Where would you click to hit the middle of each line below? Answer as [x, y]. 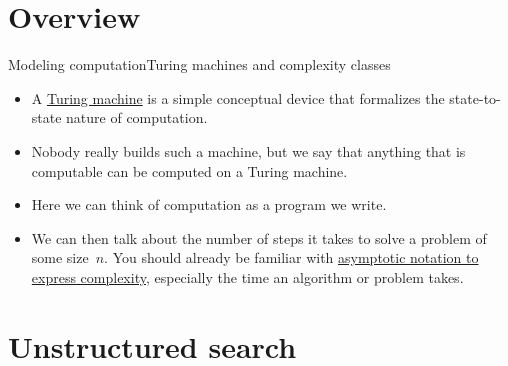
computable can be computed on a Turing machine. [189, 170]
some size [60, 257]
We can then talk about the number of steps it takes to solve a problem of [259, 237]
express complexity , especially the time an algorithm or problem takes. [247, 276]
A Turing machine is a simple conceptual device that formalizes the [238, 97]
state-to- [475, 97]
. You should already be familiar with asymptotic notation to [291, 257]
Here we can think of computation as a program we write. [209, 204]
